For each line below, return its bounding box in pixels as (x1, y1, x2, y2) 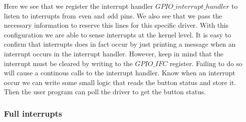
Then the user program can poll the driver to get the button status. (4, 87, 206, 97)
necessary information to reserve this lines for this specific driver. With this (4, 20, 228, 30)
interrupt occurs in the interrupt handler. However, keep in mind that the (4, 48, 224, 58)
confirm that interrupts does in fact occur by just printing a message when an (4, 39, 236, 49)
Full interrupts (4, 107, 62, 119)
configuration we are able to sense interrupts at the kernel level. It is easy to (4, 29, 231, 39)
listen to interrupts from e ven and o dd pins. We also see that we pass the (4, 10, 222, 20)
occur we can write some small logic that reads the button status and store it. (4, 77, 236, 87)
